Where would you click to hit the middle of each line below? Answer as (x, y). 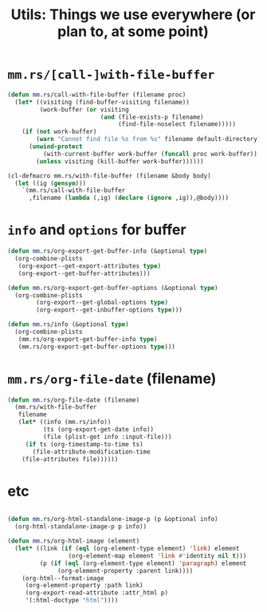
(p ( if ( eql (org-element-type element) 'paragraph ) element (143, 563)
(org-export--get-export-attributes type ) (89, 266)
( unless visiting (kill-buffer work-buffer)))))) (120, 161)
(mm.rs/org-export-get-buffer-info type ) (88, 339)
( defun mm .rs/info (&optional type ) (68, 324)
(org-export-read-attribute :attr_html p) (97, 593)
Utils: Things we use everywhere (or (133, 15)
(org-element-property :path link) (84, 586)
